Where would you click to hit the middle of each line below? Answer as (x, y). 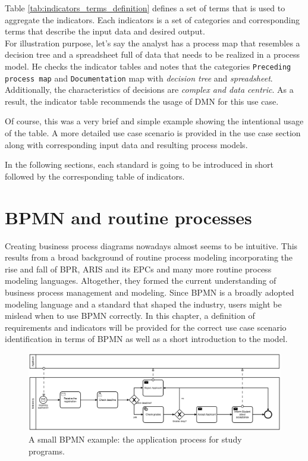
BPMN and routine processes (128, 217)
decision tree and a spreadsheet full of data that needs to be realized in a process (153, 54)
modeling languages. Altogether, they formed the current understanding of (141, 280)
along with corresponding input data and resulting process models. (126, 144)
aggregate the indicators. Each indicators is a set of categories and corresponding (152, 19)
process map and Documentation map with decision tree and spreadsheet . (139, 78)
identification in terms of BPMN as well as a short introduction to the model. (146, 339)
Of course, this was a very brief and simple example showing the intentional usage (154, 121)
